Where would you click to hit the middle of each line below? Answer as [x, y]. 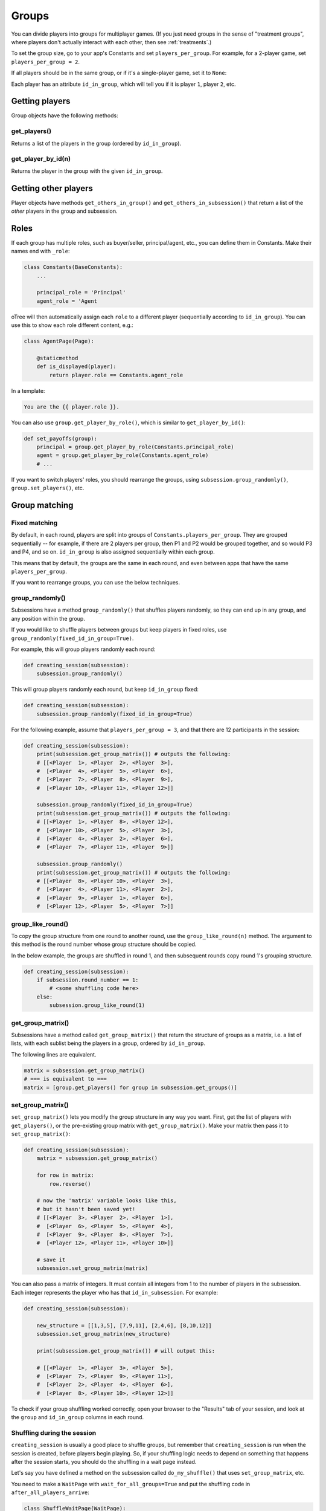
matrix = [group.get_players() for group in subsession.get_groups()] [131, 1087]
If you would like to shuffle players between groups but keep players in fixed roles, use [119, 630]
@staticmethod [57, 358]
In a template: [28, 390]
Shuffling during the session [54, 1432]
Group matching [42, 506]
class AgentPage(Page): [59, 341]
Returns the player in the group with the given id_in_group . [87, 171]
